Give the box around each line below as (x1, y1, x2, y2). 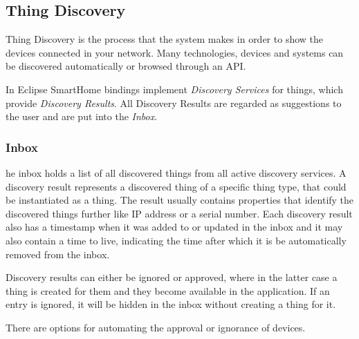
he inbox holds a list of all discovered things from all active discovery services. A (6, 165, 347, 180)
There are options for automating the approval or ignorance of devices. (6, 320, 306, 334)
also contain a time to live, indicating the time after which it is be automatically (6, 233, 347, 247)
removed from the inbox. (6, 246, 110, 261)
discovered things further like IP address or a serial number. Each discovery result (6, 206, 353, 220)
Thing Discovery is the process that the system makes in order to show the (6, 32, 324, 46)
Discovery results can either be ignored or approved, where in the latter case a (6, 270, 338, 284)
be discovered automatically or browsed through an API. (6, 59, 246, 73)
